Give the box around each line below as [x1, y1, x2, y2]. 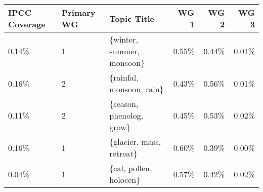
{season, [109, 98, 139, 109]
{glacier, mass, [109, 136, 161, 147]
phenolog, [109, 109, 144, 121]
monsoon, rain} [109, 83, 164, 95]
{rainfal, [109, 71, 139, 83]
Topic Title [109, 12, 155, 24]
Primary [61, 7, 96, 18]
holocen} [109, 174, 141, 185]
